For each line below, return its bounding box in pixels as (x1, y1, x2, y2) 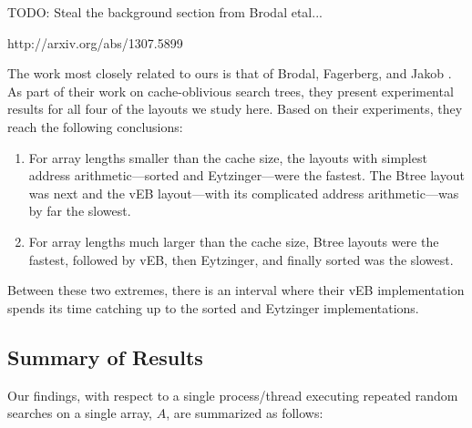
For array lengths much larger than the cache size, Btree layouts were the (28, 231, 439, 250)
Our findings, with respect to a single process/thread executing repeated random (7, 385, 458, 404)
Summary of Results (7, 342, 203, 371)
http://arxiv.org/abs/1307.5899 (7, 33, 183, 52)
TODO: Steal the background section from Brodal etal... (7, 3, 323, 21)
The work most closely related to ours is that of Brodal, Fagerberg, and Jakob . (7, 64, 452, 83)
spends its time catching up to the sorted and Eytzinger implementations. (7, 298, 419, 317)
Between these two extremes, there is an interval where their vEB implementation (7, 280, 465, 300)
